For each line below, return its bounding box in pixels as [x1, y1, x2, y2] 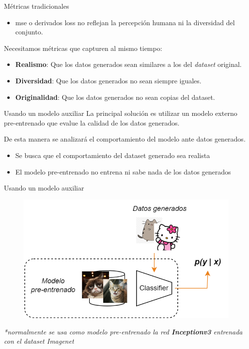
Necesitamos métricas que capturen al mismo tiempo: [4, 43, 162, 53]
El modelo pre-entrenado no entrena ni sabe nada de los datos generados [15, 166, 231, 176]
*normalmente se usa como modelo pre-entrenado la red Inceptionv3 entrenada [4, 326, 243, 336]
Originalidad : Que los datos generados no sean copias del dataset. [15, 92, 215, 102]
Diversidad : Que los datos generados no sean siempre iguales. [15, 75, 202, 85]
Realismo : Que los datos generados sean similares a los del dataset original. [15, 59, 242, 69]
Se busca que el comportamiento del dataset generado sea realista [15, 150, 210, 160]
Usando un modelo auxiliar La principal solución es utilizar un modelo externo [4, 108, 237, 118]
